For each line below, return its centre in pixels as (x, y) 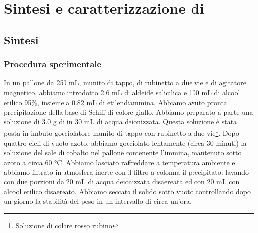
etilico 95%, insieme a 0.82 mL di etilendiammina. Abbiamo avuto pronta (116, 102)
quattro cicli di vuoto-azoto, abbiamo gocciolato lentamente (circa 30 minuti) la (125, 143)
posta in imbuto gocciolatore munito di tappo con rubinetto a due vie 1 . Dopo (122, 132)
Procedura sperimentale (53, 64)
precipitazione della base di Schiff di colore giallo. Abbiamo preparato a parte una (129, 112)
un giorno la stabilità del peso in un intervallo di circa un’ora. (98, 201)
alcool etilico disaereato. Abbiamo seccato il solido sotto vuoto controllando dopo (127, 191)
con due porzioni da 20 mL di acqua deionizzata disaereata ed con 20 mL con (122, 181)
